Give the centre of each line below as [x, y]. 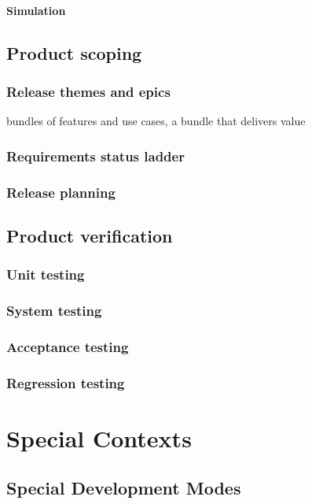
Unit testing [46, 274]
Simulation [36, 10]
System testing [54, 311]
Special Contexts [99, 437]
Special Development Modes [124, 488]
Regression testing [66, 382]
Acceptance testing [68, 346]
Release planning [61, 192]
